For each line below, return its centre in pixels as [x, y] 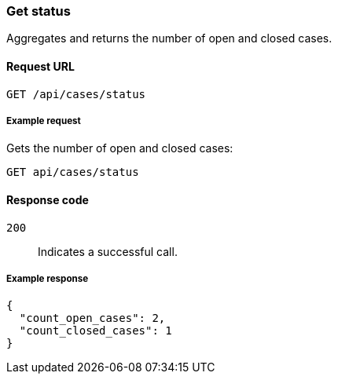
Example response [48, 278]
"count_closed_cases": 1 [96, 331]
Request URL [40, 66]
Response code [48, 199]
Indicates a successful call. [108, 251]
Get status [39, 11]
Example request [44, 121]
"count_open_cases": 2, [92, 318]
